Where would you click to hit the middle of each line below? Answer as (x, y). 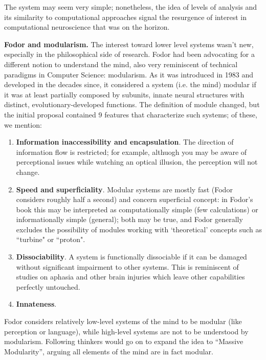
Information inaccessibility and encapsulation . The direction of (125, 142)
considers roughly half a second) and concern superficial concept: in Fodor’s (135, 199)
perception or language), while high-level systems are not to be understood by (126, 331)
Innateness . (36, 304)
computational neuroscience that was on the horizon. (87, 27)
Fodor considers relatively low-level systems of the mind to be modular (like (123, 321)
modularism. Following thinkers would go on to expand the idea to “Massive (124, 341)
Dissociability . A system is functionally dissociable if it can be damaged (131, 257)
